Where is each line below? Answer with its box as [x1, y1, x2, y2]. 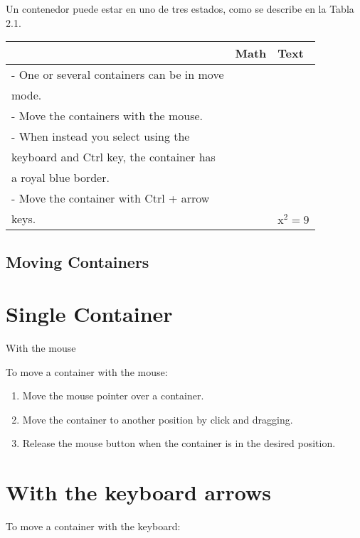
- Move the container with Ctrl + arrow [11, 190, 210, 207]
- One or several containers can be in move [11, 66, 224, 83]
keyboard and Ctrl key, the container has [11, 149, 216, 166]
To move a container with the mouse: [6, 364, 168, 379]
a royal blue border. [11, 169, 110, 186]
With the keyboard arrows [6, 478, 271, 507]
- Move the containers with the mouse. [11, 107, 203, 124]
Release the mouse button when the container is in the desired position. [22, 436, 336, 451]
